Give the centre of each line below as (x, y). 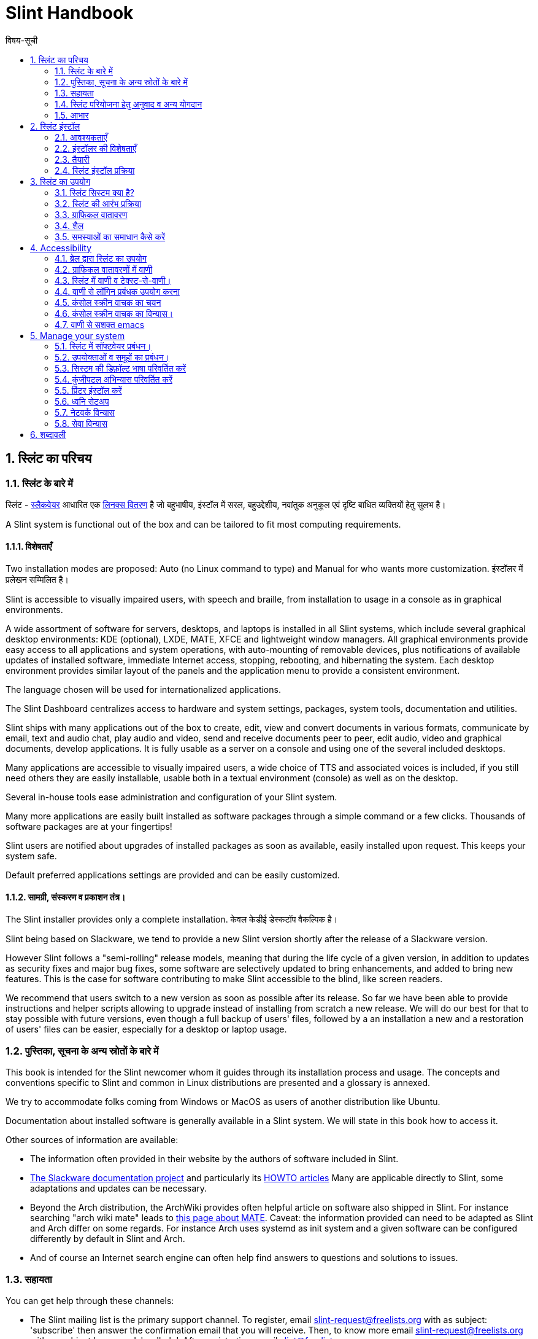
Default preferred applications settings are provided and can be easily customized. (173, 875)
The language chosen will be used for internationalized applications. (143, 690)
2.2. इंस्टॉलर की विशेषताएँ (96, 148)
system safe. (31, 856)
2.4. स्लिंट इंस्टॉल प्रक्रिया (95, 170)
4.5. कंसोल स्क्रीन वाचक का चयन (108, 302)
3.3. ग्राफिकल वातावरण (91, 214)
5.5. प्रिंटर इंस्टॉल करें (88, 390)
